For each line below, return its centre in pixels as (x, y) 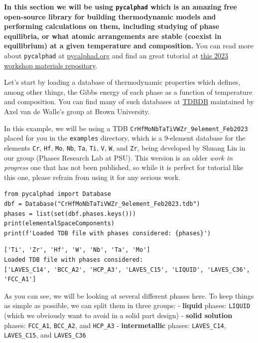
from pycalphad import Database (58, 194)
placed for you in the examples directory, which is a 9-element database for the (125, 138)
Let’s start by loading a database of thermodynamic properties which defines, (122, 82)
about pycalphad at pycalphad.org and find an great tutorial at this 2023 (116, 56)
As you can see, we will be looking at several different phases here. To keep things (129, 295)
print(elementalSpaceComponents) (59, 224)
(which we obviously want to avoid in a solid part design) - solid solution (118, 315)
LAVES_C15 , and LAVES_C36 (45, 335)
